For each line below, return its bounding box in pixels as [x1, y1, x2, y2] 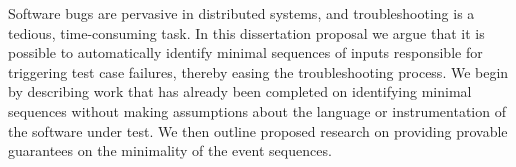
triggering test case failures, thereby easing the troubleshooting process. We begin [8, 61, 509, 82]
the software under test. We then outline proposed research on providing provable [8, 120, 508, 141]
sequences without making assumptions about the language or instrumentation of [8, 100, 506, 121]
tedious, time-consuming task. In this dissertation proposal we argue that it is [8, 22, 485, 43]
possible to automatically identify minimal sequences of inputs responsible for [8, 42, 483, 63]
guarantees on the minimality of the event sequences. [8, 140, 332, 161]
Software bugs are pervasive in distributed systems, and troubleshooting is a [8, 3, 475, 23]
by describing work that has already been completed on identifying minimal [8, 81, 472, 102]
